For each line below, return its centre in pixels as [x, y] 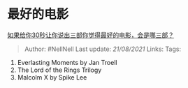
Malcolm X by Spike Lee [52, 77]
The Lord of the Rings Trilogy [59, 70]
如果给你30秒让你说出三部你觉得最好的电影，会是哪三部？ [91, 35]
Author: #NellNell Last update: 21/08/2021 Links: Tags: [103, 49]
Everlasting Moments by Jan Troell [67, 62]
